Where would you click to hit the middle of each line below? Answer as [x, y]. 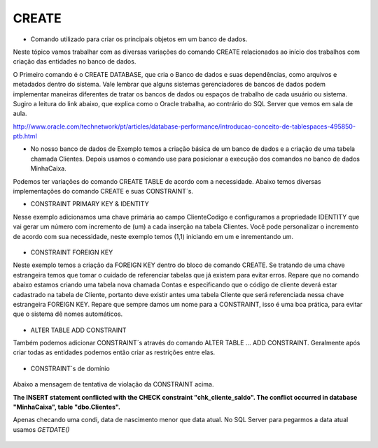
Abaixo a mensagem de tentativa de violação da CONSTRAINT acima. [113, 384]
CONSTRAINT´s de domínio [70, 368]
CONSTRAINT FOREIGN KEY [72, 252]
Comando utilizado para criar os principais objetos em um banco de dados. [139, 39]
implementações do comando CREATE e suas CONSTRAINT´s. [103, 192]
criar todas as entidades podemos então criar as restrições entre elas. [114, 352]
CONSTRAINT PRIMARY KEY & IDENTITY [90, 204]
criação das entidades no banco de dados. [75, 62]
